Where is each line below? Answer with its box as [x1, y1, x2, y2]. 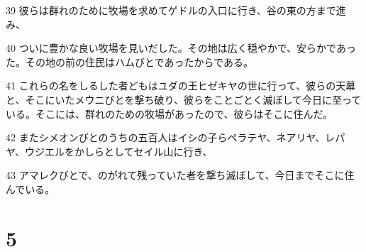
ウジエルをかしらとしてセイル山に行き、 [24, 143, 213, 158]
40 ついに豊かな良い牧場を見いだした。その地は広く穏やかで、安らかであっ [6, 40, 356, 55]
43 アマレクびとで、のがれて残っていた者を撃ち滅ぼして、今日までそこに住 [6, 168, 355, 182]
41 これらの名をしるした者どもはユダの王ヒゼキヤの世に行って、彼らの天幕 [6, 78, 356, 93]
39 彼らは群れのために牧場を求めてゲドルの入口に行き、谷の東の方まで [6, 3, 336, 17]
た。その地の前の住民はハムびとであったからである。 [6, 54, 253, 69]
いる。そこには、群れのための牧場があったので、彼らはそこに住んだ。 [6, 106, 333, 121]
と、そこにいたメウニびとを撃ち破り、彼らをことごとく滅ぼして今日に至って [6, 92, 362, 106]
